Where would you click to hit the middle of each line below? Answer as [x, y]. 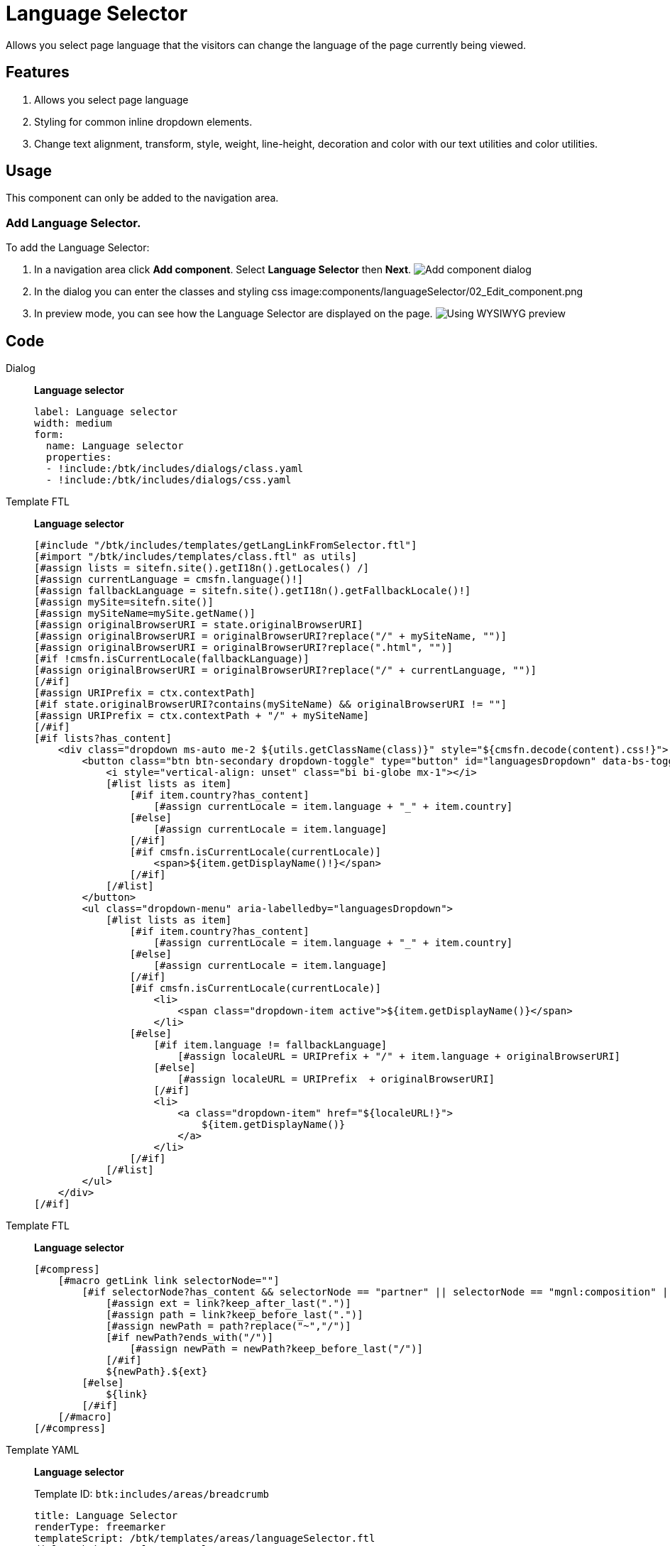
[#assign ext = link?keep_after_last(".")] [229, 1304]
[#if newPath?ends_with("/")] [190, 1338]
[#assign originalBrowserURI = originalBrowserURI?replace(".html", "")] [244, 648]
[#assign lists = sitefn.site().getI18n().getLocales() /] [202, 568]
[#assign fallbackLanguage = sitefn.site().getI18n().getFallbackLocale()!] [253, 591]
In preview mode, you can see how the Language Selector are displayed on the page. [234, 314]
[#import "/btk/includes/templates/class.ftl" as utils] [196, 557]
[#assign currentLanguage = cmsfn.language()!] [169, 580]
